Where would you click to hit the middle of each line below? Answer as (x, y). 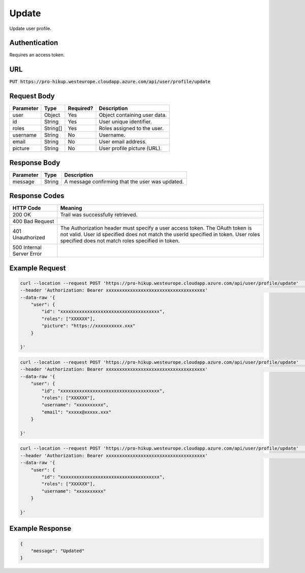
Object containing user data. (133, 115)
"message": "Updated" (58, 551)
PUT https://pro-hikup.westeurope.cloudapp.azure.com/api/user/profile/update (110, 82)
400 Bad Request (33, 221)
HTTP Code (27, 208)
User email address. (123, 142)
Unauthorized (29, 238)
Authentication (34, 43)
